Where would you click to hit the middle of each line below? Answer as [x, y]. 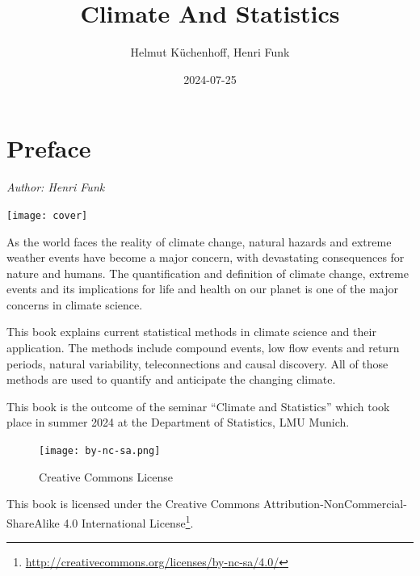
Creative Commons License [106, 476]
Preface [49, 148]
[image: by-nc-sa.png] [100, 451]
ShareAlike [33, 522]
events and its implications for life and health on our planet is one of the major [203, 289]
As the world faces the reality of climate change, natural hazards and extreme [199, 241]
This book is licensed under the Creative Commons [133, 504]
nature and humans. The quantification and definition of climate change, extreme [208, 273]
